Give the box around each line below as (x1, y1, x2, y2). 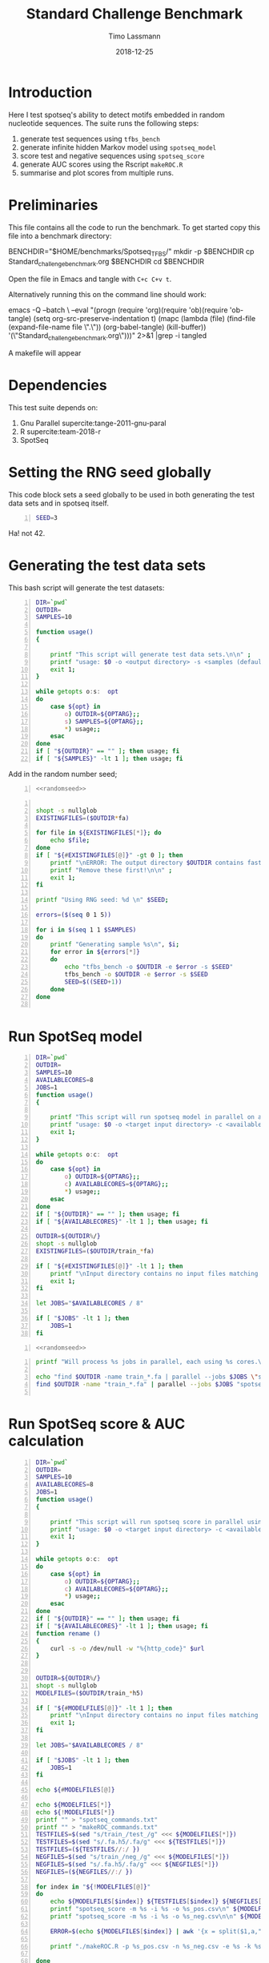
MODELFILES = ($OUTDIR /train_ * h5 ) (35, 1689, 144, 1697)
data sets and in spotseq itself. (8, 498, 110, 508)
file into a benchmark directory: (8, 231, 112, 240)
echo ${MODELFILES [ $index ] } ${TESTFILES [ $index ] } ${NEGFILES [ (50, 1897, 263, 1906)
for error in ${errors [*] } (50, 948, 140, 956)
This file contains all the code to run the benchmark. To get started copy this (8, 222, 261, 232)
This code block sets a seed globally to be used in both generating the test (8, 489, 255, 499)
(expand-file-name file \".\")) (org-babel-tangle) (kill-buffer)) (8, 322, 207, 332)
